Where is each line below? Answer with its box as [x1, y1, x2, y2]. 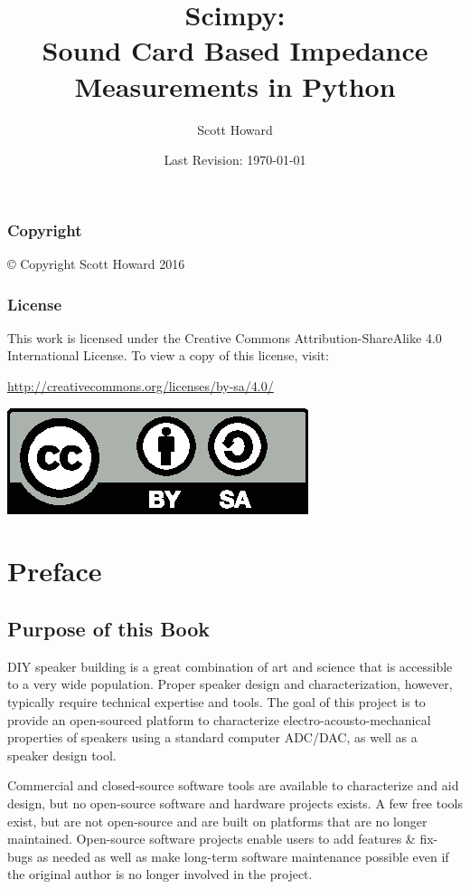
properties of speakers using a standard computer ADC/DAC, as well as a [7, 728, 418, 747]
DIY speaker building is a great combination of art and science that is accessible [7, 656, 453, 675]
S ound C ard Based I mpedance [42, 32, 428, 69]
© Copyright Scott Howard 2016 [7, 253, 185, 272]
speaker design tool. [7, 745, 117, 764]
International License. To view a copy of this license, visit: [7, 346, 329, 365]
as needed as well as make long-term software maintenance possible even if [36, 846, 449, 865]
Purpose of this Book [7, 614, 211, 642]
